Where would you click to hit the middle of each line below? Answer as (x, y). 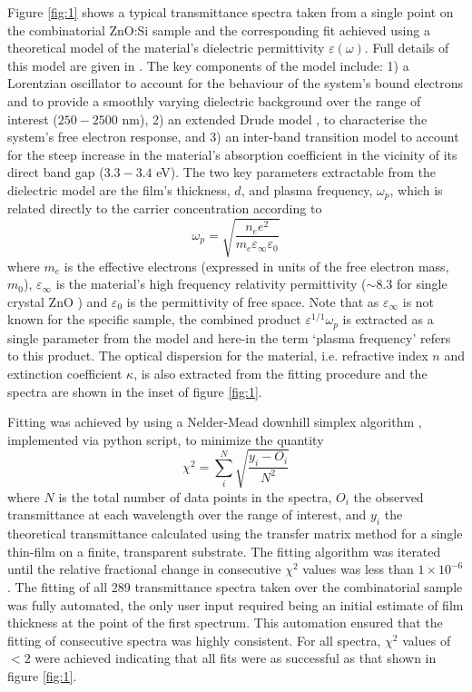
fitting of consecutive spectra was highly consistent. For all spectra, (194, 640)
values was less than (358, 569)
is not (418, 301)
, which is (416, 189)
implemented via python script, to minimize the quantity (166, 439)
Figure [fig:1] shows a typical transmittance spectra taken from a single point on (231, 12)
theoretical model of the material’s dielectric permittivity (166, 48)
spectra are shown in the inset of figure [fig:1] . (135, 391)
